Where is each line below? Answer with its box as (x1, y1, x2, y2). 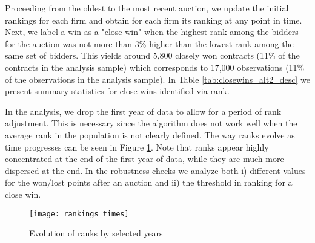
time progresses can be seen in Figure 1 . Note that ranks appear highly (5, 140, 269, 153)
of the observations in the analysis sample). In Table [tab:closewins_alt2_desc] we (5, 73, 310, 85)
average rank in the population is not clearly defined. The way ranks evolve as (5, 128, 295, 141)
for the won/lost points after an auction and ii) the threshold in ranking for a (5, 176, 293, 189)
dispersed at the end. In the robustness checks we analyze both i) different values (5, 164, 306, 177)
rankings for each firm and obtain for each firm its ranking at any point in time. (5, 13, 302, 26)
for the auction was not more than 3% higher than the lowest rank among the (5, 37, 294, 50)
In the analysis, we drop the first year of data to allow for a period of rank (5, 105, 282, 117)
